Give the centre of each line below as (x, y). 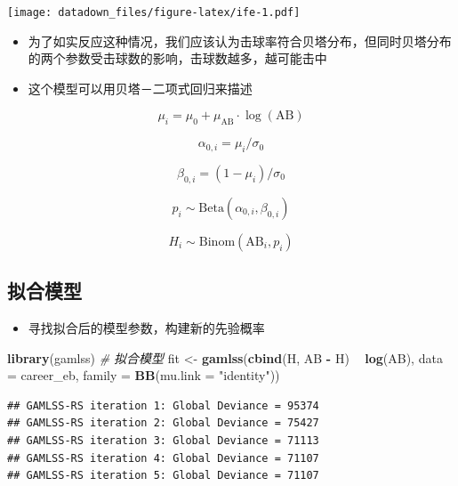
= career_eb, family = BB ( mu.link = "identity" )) (144, 375)
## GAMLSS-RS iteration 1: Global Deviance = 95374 (163, 405)
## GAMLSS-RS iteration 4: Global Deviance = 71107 (163, 458)
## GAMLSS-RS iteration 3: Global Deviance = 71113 (163, 441)
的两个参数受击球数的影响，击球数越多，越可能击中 (177, 58)
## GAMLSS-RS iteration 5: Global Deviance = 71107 (163, 476)
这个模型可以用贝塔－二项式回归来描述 (140, 88)
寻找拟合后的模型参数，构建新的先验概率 (146, 328)
